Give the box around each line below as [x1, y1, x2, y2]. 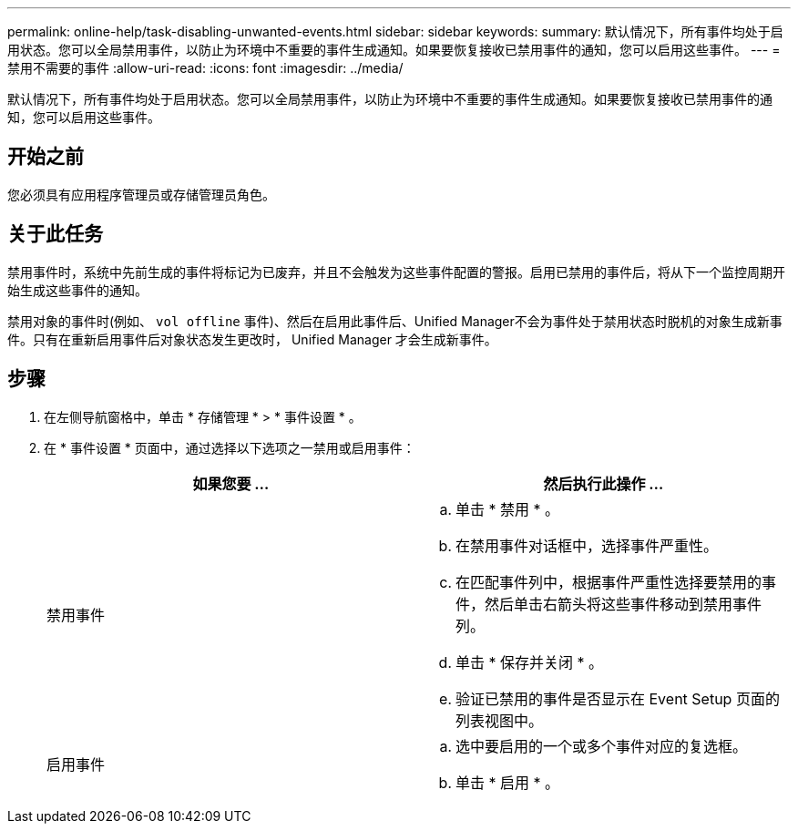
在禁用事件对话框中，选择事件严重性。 [455, 536, 719, 555]
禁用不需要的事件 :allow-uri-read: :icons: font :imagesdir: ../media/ [7, 60, 404, 76]
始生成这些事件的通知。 [7, 282, 148, 298]
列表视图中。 [455, 711, 544, 730]
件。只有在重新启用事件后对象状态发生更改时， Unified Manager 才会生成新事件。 [7, 331, 497, 347]
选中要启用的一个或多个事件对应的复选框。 [455, 736, 748, 755]
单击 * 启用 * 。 [455, 773, 560, 792]
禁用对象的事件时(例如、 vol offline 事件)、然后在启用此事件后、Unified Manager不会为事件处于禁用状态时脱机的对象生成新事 [7, 313, 783, 329]
